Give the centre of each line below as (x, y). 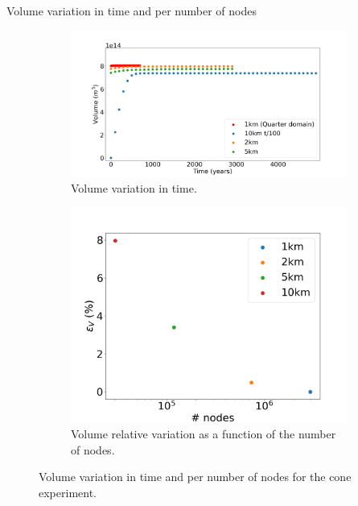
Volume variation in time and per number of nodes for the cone (195, 477)
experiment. (68, 492)
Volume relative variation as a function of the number (204, 434)
